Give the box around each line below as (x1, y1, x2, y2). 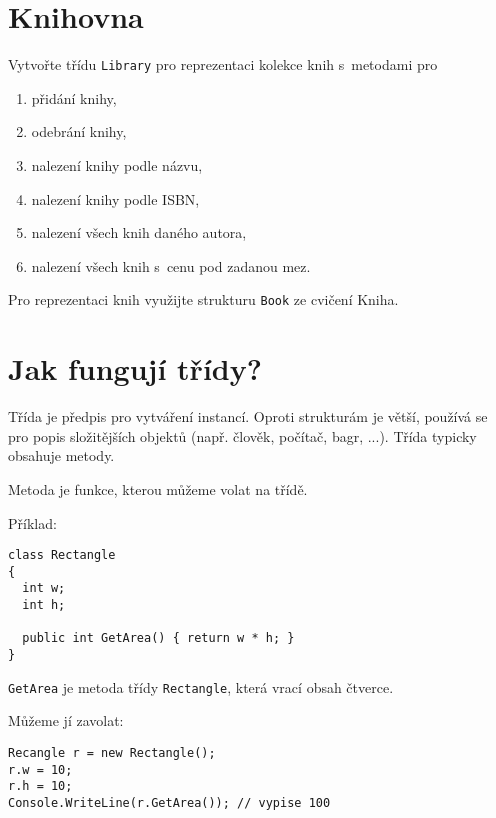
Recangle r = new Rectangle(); (8, 745, 216, 760)
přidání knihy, (31, 87, 117, 108)
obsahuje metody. (8, 445, 115, 466)
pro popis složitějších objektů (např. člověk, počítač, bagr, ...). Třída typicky (8, 425, 477, 446)
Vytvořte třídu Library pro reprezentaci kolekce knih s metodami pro (8, 54, 438, 75)
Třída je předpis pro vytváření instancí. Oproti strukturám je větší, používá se (8, 406, 488, 427)
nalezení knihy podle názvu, (31, 154, 203, 175)
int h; (22, 598, 66, 613)
